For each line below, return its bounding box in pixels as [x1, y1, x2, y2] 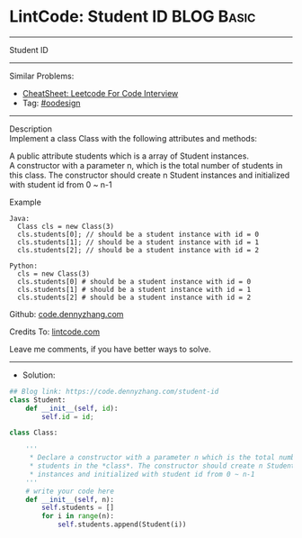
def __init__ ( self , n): [25, 495, 115, 504]
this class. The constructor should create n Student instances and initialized [9, 169, 290, 180]
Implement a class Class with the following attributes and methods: [9, 132, 258, 143]
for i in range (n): [41, 512, 115, 521]
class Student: [9, 395, 67, 405]
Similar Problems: [9, 70, 75, 81]
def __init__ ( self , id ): [25, 404, 119, 413]
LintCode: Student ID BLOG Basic [9, 6, 256, 27]
